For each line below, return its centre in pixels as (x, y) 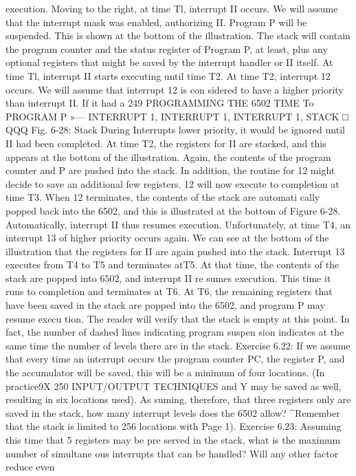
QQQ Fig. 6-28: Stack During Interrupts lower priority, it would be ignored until (175, 130)
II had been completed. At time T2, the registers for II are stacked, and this (166, 143)
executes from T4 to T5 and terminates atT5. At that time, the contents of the (173, 264)
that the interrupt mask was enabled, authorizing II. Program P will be (156, 22)
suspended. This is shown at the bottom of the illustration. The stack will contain (178, 35)
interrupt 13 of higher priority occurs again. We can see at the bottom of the (167, 238)
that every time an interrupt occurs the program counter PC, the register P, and (175, 359)
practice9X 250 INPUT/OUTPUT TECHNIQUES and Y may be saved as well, (174, 386)
